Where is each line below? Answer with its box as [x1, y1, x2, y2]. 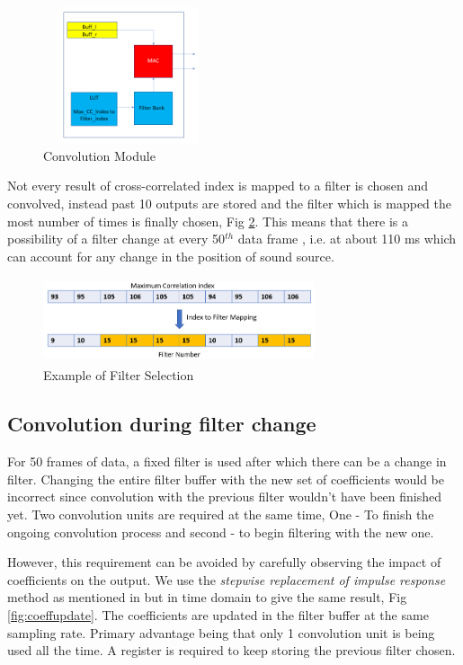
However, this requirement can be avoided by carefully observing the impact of [7, 553, 441, 572]
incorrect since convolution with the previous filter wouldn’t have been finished [7, 487, 442, 506]
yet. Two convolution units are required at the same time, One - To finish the [7, 504, 434, 523]
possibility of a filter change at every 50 [7, 229, 226, 248]
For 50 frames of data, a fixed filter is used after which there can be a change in [7, 452, 447, 471]
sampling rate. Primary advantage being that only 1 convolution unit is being [7, 623, 435, 642]
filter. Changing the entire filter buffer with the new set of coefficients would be [7, 469, 445, 488]
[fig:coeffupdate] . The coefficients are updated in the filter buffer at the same [7, 605, 429, 624]
